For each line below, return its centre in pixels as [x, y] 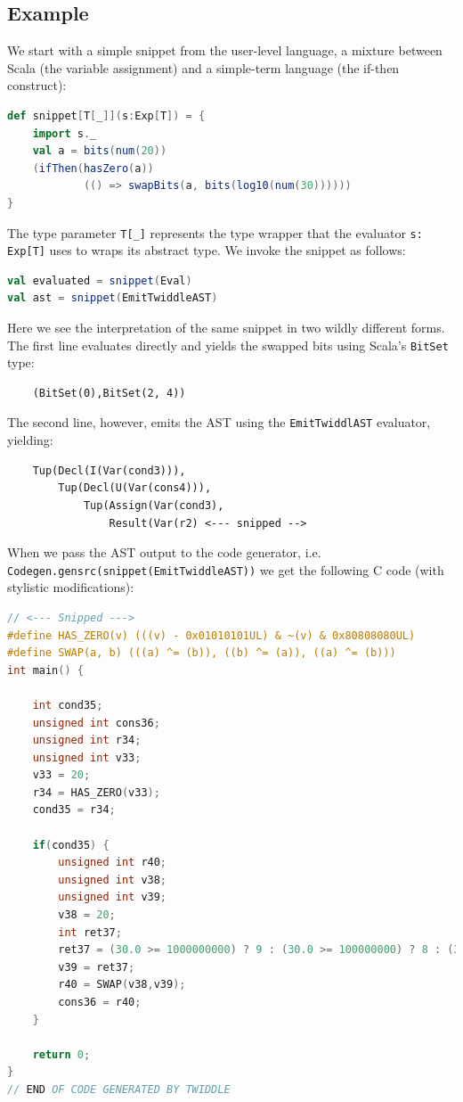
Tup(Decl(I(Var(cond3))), [109, 470]
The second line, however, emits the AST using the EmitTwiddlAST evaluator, [219, 422]
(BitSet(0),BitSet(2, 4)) [109, 393]
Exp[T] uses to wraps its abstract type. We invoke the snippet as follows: [207, 250]
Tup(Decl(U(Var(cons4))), [135, 488]
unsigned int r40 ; [113, 863]
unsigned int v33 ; [87, 757]
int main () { [45, 670]
